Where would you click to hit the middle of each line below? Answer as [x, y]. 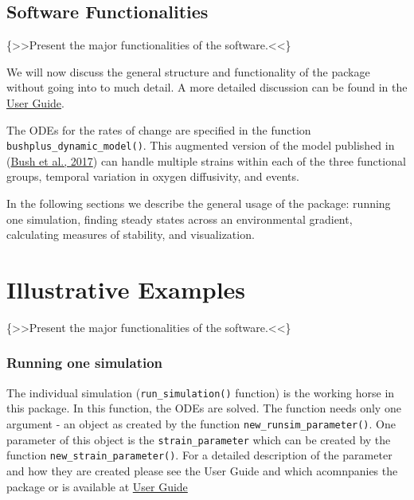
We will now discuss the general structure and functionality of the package [188, 71]
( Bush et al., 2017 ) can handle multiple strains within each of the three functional [206, 160]
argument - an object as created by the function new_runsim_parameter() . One [201, 423]
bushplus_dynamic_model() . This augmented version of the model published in [201, 145]
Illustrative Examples [126, 289]
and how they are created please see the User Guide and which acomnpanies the [202, 470]
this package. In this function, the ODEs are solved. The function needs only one [204, 408]
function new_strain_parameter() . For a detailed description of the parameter [199, 455]
